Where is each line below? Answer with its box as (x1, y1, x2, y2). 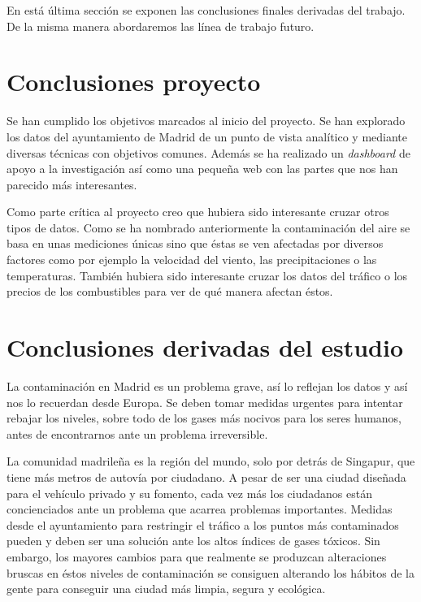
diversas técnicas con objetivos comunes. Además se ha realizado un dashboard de (7, 144, 410, 161)
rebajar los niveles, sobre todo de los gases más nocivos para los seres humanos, (7, 409, 401, 427)
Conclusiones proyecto (7, 65, 261, 98)
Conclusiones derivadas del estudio (7, 331, 404, 364)
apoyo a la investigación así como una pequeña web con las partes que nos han (7, 160, 398, 177)
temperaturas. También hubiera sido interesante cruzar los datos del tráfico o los (7, 266, 408, 284)
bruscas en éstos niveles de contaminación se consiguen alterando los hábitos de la (7, 564, 414, 581)
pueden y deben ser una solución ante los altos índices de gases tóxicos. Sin (7, 532, 380, 549)
